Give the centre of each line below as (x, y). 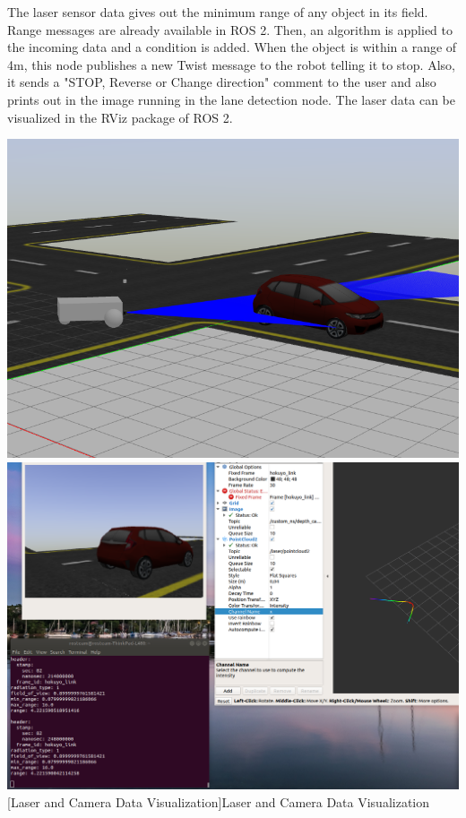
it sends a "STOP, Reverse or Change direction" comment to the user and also (222, 82)
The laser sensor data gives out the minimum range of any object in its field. (218, 12)
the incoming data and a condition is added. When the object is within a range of (232, 47)
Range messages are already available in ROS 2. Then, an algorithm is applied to (230, 29)
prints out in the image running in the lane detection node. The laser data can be (232, 99)
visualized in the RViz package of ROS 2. (120, 117)
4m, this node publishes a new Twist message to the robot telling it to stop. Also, (231, 64)
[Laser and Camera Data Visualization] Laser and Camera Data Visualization (219, 801)
